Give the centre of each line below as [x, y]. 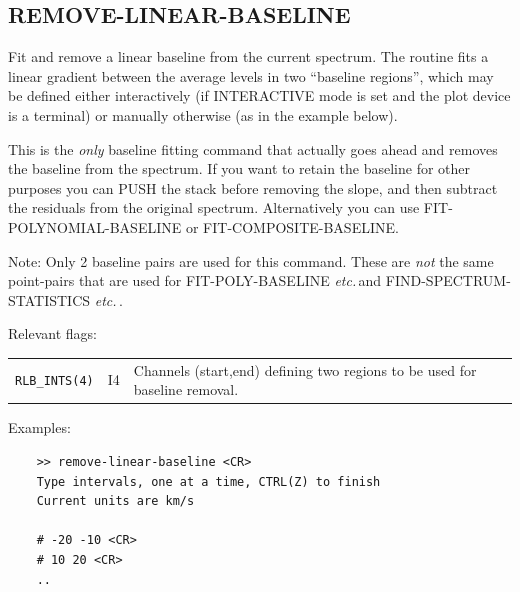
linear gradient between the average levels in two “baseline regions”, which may [251, 75]
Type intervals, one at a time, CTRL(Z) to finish [208, 481]
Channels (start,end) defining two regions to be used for [305, 369]
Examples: [39, 427]
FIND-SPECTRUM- [448, 280]
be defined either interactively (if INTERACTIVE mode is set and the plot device [259, 95]
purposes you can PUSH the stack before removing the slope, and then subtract [253, 187]
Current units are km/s [115, 501]
